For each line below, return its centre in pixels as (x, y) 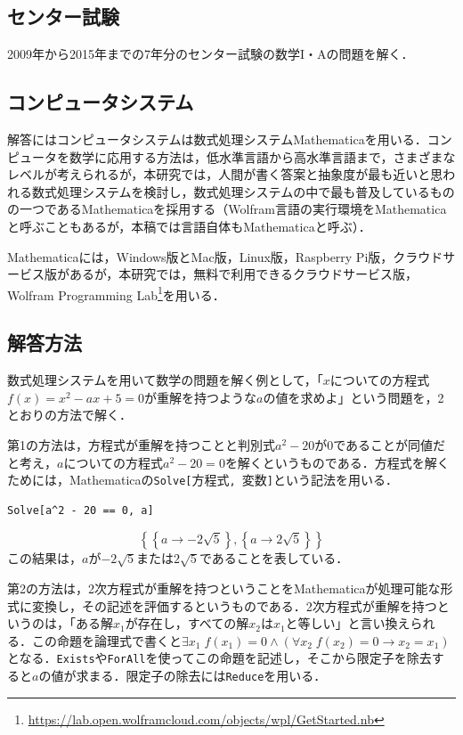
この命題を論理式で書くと (106, 640)
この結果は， (45, 558)
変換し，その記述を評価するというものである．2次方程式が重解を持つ (234, 605)
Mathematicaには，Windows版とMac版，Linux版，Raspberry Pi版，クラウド (225, 256)
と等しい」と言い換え (348, 623)
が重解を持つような (201, 397)
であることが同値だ (390, 444)
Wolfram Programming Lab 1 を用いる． (116, 293)
